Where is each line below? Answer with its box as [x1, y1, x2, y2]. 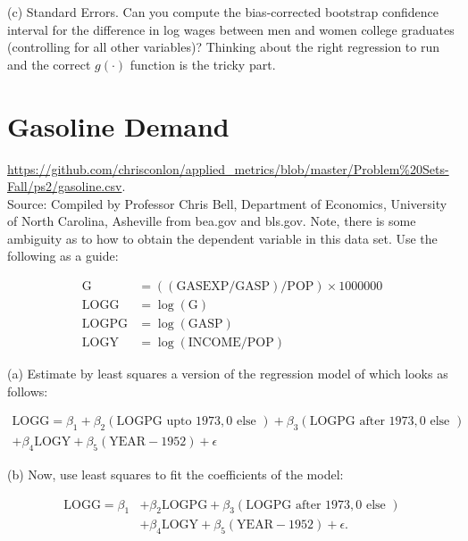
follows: [7, 381, 48, 400]
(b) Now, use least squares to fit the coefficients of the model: [7, 465, 344, 484]
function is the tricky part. [130, 54, 276, 73]
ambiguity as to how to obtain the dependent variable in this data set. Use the [7, 229, 438, 247]
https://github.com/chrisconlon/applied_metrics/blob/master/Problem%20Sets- [7, 159, 449, 178]
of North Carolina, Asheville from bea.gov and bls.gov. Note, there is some [7, 212, 416, 230]
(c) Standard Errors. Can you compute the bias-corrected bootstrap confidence [7, 3, 439, 21]
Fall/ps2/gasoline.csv [7, 177, 122, 196]
